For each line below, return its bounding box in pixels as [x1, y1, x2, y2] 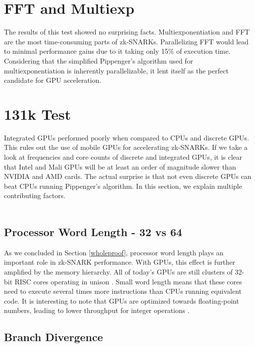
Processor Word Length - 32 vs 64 [4, 224, 182, 239]
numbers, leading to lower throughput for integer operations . [4, 305, 190, 315]
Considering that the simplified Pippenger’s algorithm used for [4, 55, 193, 66]
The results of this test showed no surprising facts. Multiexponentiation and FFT [4, 27, 250, 37]
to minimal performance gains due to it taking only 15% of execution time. [4, 46, 231, 56]
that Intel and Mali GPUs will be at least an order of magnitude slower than [4, 161, 236, 172]
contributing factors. [4, 190, 66, 201]
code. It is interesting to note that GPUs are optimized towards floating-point [4, 295, 239, 306]
